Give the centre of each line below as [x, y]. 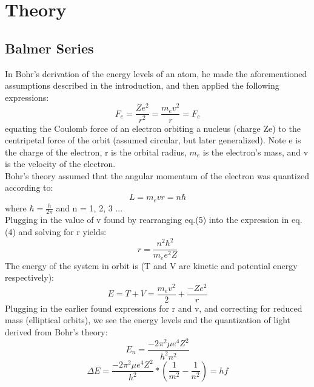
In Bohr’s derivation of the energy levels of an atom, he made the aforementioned [156, 73]
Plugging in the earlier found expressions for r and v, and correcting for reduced [154, 308]
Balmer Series [49, 48]
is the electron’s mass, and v [256, 152]
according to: [29, 187]
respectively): [30, 277]
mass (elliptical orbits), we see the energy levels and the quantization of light [148, 320]
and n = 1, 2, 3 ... [89, 207]
